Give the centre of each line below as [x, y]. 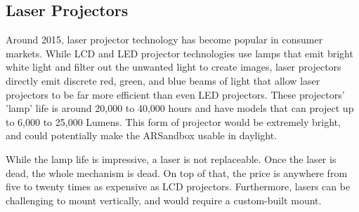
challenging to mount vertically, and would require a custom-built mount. [164, 200]
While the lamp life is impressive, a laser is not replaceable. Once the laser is [171, 158]
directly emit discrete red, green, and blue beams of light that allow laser [163, 80]
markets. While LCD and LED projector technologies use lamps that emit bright [179, 53]
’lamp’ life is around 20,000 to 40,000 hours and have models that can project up [180, 108]
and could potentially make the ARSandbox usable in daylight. [142, 135]
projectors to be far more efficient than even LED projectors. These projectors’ [175, 94]
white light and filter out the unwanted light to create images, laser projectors [174, 67]
